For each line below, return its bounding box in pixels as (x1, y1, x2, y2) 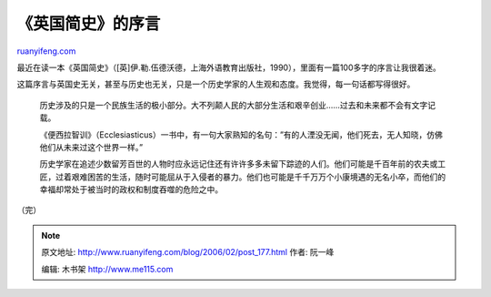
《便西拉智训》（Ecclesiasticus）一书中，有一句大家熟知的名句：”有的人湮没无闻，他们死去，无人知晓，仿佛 (39, 128, 443, 140)
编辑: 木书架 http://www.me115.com (41, 263, 174, 274)
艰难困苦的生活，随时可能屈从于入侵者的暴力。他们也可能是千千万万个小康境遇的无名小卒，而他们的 (71, 171, 446, 182)
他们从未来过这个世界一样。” (39, 141, 144, 152)
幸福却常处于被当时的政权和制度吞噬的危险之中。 (39, 184, 223, 195)
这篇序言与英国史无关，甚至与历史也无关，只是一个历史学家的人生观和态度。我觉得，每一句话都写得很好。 (16, 78, 416, 90)
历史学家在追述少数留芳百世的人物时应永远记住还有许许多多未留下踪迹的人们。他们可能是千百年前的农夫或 (39, 159, 438, 169)
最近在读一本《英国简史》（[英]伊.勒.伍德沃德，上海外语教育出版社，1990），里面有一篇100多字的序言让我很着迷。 (16, 62, 441, 73)
